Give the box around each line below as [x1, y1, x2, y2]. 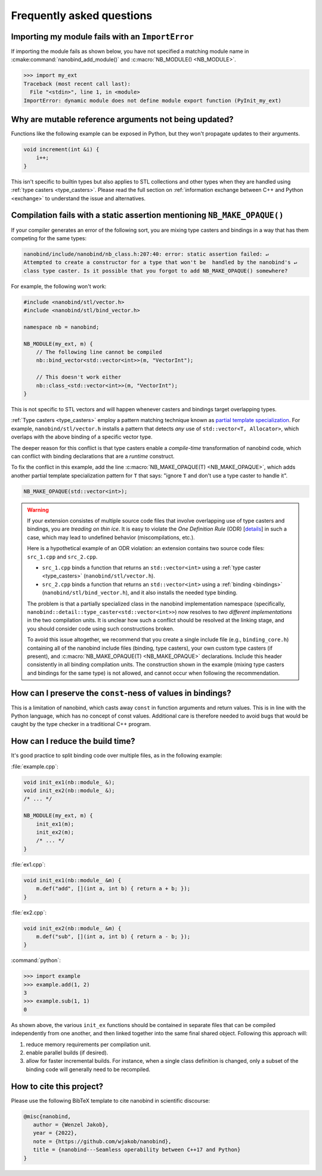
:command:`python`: [11, 957, 61, 964]
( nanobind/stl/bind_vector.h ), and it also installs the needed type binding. [42, 589, 238, 596]
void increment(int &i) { [23, 146, 100, 153]
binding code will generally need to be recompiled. [26, 1066, 151, 1073]
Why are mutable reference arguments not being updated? [11, 114, 234, 125]
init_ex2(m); [36, 829, 75, 836]
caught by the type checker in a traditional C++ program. [11, 721, 151, 728]
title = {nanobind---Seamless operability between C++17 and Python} [33, 1146, 241, 1153]
